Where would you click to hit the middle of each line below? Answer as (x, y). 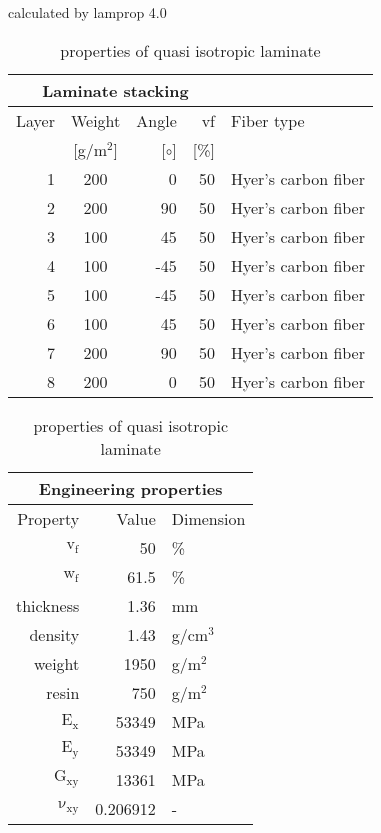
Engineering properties (130, 488)
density (54, 634)
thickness (48, 605)
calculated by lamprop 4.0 (87, 12)
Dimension (208, 518)
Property (48, 518)
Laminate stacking (115, 90)
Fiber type (267, 120)
